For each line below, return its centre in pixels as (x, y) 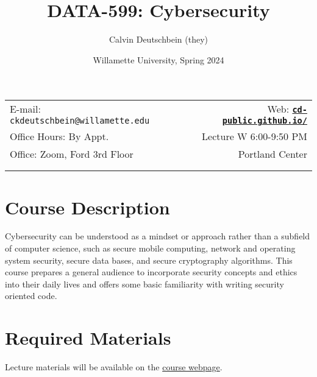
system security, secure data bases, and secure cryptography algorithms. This (149, 260)
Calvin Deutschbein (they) (158, 39)
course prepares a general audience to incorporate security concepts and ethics (151, 272)
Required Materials (88, 338)
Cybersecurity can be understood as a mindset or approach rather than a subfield (158, 236)
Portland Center (272, 154)
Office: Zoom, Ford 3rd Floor (72, 154)
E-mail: (25, 109)
